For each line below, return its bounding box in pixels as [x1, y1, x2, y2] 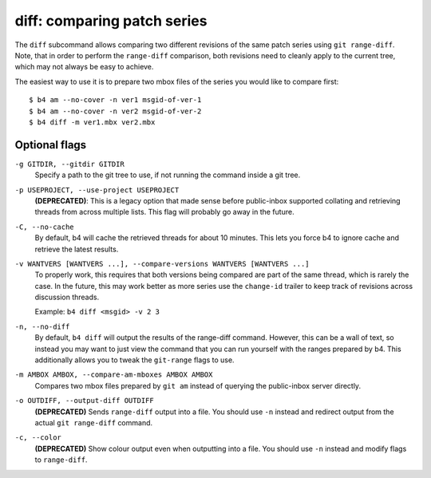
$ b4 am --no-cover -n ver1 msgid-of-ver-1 [29, 96, 202, 105]
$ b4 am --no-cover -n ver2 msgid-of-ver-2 [29, 106, 202, 116]
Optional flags [14, 138, 87, 152]
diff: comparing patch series [14, 12, 208, 30]
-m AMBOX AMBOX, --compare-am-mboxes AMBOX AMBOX [14, 370, 213, 379]
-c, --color [14, 433, 61, 442]
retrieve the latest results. [34, 244, 119, 254]
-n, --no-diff [14, 322, 70, 331]
